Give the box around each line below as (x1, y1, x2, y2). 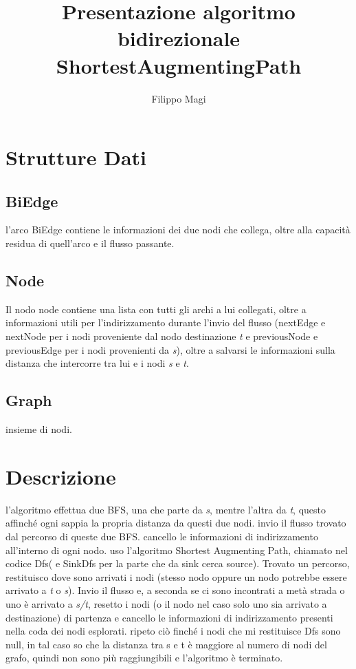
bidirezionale (117, 24, 241, 52)
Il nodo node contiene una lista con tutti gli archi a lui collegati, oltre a (5, 301, 307, 316)
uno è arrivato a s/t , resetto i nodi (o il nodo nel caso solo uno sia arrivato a (5, 596, 327, 610)
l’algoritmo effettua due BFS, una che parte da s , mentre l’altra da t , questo (5, 502, 326, 516)
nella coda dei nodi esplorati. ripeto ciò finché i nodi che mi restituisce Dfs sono (5, 624, 341, 638)
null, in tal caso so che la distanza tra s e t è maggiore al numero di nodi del (5, 637, 327, 651)
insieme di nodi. (5, 422, 72, 436)
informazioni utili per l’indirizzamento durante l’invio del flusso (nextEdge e (5, 315, 326, 330)
